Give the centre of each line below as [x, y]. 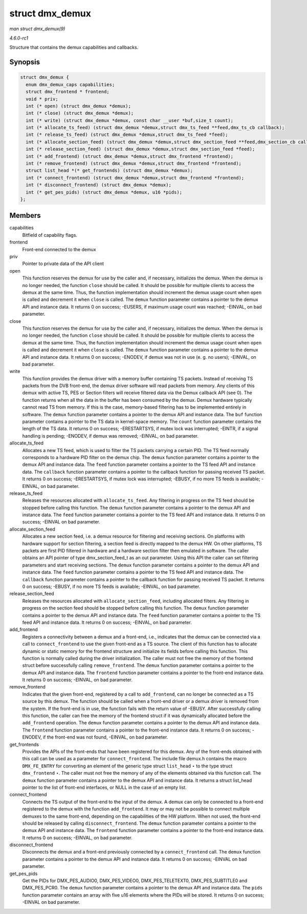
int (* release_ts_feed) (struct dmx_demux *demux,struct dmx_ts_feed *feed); [127, 135]
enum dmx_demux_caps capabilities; [70, 84]
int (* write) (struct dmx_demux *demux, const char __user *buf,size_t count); [130, 120]
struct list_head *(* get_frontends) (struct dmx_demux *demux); [109, 171]
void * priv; [42, 99]
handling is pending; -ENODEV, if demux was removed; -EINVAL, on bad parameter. [111, 436]
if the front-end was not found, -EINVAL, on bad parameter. [105, 737]
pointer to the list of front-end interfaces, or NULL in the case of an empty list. [104, 787]
